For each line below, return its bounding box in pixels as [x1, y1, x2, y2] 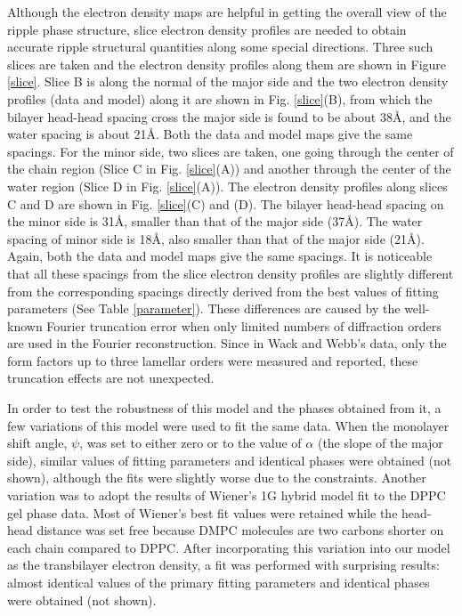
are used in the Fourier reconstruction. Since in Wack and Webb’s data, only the [7, 334, 447, 353]
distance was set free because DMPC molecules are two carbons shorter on [36, 521, 444, 539]
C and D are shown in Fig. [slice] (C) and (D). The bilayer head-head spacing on [7, 194, 444, 213]
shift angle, [7, 434, 68, 452]
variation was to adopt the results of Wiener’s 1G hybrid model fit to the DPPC [7, 486, 446, 505]
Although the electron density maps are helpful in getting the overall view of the [7, 3, 447, 20]
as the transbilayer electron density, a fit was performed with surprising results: [7, 555, 440, 574]
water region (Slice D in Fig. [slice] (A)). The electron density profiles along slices [7, 176, 448, 195]
